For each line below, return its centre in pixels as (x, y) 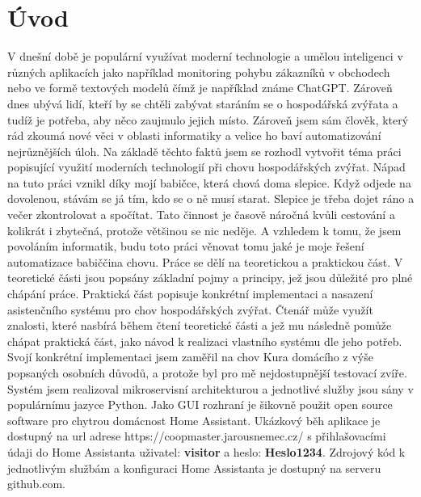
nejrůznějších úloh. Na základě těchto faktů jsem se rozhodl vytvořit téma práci (204, 151)
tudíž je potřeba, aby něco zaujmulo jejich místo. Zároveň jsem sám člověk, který (208, 119)
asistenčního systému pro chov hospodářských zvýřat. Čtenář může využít (190, 309)
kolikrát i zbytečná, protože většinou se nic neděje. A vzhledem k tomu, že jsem (204, 230)
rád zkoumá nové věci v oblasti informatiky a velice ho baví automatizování (194, 135)
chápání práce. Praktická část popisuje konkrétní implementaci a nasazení (190, 294)
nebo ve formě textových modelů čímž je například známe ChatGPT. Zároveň (200, 88)
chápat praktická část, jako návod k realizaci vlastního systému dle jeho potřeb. (205, 341)
